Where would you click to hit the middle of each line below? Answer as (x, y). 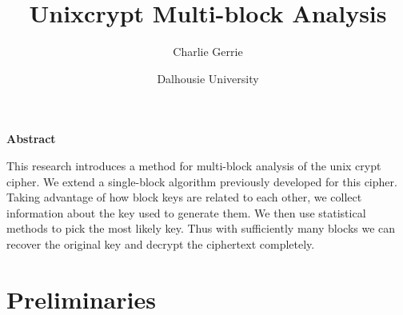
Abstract (31, 139)
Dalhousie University (208, 78)
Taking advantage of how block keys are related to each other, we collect (184, 197)
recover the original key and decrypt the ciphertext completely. (161, 243)
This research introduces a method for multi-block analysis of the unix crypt (194, 165)
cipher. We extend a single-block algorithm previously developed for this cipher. (202, 181)
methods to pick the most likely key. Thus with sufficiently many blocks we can (201, 228)
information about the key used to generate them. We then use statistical (186, 212)
